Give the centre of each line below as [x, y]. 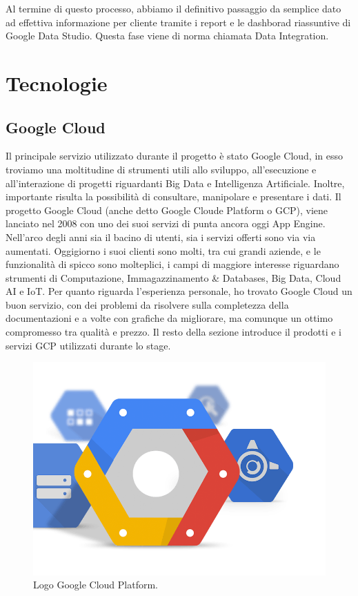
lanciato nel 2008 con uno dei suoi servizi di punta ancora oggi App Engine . [166, 223]
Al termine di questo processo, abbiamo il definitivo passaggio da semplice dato [173, 8]
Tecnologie [57, 83]
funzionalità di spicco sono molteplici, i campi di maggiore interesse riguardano [172, 264]
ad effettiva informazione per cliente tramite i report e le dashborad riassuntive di [178, 22]
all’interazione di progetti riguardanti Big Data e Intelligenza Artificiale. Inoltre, [175, 183]
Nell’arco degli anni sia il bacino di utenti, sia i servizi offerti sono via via [161, 237]
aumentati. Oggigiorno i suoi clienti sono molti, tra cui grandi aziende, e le [163, 250]
